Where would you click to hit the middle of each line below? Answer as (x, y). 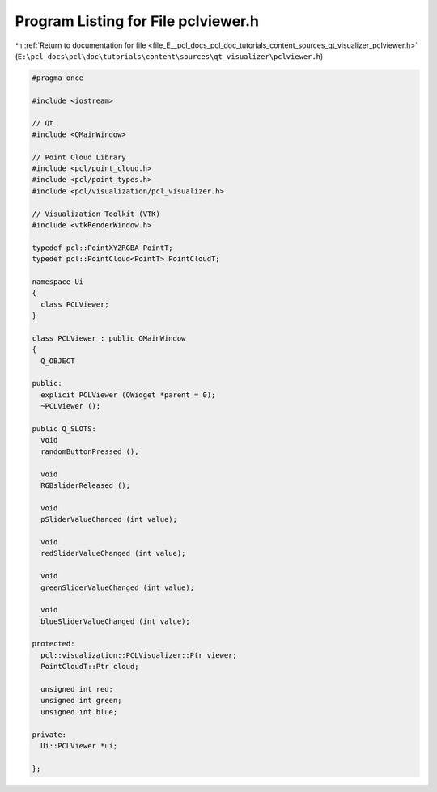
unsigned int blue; (79, 712)
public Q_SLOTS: (64, 429)
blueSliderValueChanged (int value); (115, 621)
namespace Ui (58, 282)
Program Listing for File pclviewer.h (137, 21)
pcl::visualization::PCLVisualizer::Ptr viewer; (139, 655)
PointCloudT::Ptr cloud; (90, 667)
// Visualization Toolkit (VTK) (96, 214)
